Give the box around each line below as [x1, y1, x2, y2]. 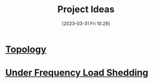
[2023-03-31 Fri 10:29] [62, 20, 110, 26]
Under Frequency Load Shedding [5, 67, 148, 78]
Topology [5, 43, 47, 55]
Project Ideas [57, 4, 115, 15]
